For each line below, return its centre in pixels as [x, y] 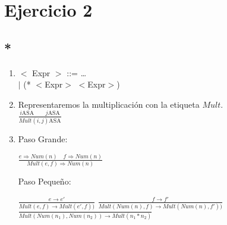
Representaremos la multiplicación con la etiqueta [109, 104]
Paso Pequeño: [45, 181]
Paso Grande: [43, 138]
